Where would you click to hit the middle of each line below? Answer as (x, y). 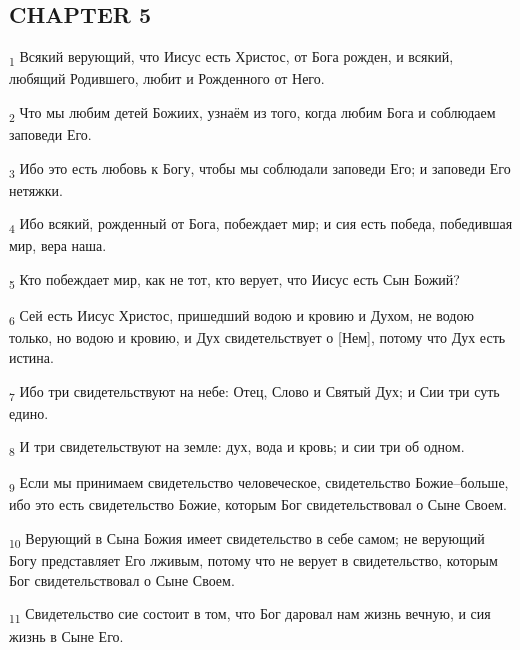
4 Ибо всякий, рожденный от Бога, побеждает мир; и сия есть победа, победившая (261, 225)
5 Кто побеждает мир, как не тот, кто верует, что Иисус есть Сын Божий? (234, 280)
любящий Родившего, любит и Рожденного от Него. (167, 78)
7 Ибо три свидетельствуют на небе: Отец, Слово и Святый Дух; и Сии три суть (254, 392)
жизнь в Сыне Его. (66, 635)
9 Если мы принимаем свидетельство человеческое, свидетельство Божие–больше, (259, 484)
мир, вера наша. (58, 245)
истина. (31, 356)
